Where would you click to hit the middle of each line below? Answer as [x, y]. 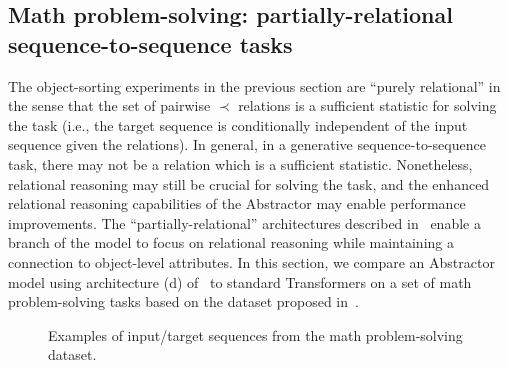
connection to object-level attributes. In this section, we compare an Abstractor [251, 261]
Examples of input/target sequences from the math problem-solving [255, 334]
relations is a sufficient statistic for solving [367, 105]
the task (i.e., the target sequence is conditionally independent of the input [238, 124]
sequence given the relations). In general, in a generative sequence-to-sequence [247, 144]
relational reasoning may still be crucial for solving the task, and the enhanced [249, 183]
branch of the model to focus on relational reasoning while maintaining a [231, 242]
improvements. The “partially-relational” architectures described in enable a [244, 222]
